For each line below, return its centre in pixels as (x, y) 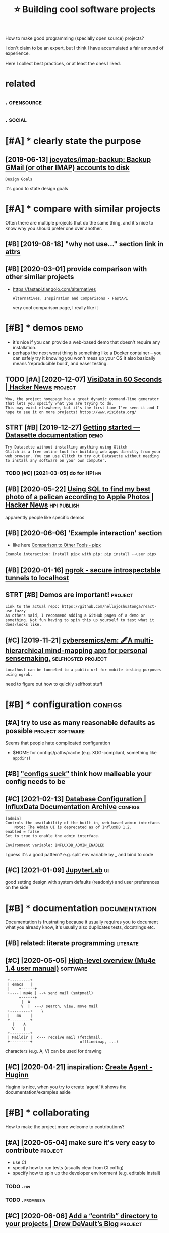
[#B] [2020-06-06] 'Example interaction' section (84, 533)
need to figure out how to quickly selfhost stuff (54, 684)
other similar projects (40, 277)
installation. (24, 348)
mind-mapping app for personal (96, 651)
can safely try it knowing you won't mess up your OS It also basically (84, 358)
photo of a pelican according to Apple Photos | (80, 497)
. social (16, 119)
